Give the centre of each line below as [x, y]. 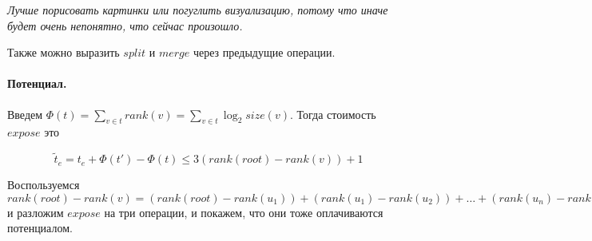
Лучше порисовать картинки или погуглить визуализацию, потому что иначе [198, 10]
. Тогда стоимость [333, 114]
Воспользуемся [44, 185]
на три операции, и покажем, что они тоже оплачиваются [244, 212]
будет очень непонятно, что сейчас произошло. [125, 25]
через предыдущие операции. [264, 52]
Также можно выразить [64, 52]
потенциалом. [40, 228]
